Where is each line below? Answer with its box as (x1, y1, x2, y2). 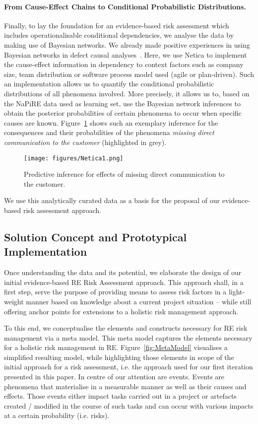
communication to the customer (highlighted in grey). (4, 137, 167, 147)
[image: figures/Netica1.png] (24, 154, 124, 162)
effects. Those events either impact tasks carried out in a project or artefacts (4, 391, 237, 401)
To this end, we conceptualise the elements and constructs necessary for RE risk (4, 323, 248, 333)
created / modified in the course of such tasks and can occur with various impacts (4, 400, 254, 411)
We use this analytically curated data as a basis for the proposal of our (4, 195, 220, 206)
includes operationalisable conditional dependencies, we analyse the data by (4, 30, 234, 40)
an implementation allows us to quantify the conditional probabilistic (4, 78, 214, 89)
